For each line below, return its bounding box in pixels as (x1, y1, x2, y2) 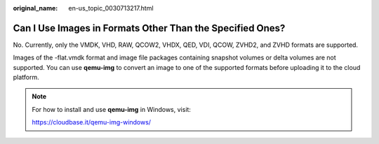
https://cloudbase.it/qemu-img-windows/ (32, 118, 151, 127)
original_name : (13, 4, 58, 12)
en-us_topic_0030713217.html (68, 4, 154, 12)
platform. (13, 73, 40, 82)
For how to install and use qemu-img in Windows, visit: (32, 105, 191, 113)
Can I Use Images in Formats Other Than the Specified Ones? (13, 22, 286, 34)
